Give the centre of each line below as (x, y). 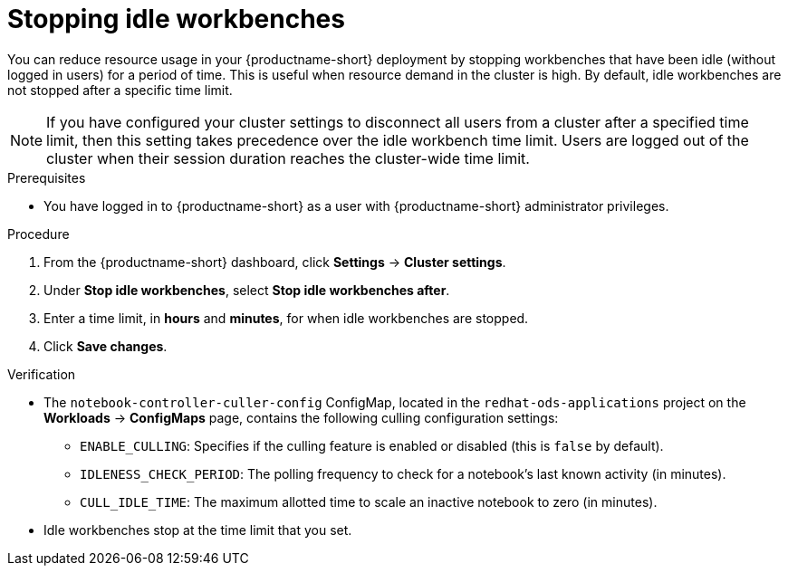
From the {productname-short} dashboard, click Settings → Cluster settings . (275, 262)
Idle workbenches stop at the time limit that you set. (198, 530)
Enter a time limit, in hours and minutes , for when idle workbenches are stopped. (286, 318)
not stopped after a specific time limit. (120, 90)
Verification (42, 374)
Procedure (38, 234)
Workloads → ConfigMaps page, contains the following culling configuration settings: (301, 417)
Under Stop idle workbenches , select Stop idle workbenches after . (247, 290)
